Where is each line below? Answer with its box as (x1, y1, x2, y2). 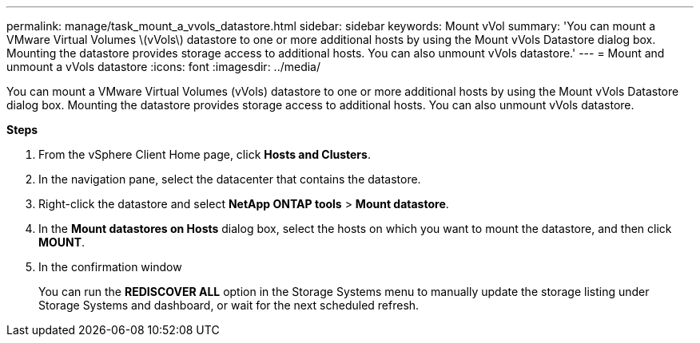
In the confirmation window (38, 260, 182, 274)
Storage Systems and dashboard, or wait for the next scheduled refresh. (38, 298, 420, 312)
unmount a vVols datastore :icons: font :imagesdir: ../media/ (6, 60, 321, 73)
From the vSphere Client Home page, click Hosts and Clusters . (38, 148, 371, 161)
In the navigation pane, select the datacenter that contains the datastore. (38, 172, 421, 186)
